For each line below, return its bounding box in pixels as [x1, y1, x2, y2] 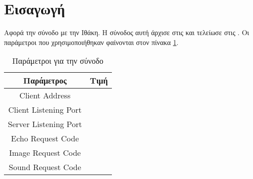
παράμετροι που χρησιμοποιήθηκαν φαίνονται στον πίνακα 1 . [4, 37, 179, 47]
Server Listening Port [8, 118, 82, 130]
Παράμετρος [23, 75, 67, 87]
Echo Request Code [11, 133, 79, 144]
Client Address [19, 89, 71, 101]
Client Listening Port [8, 104, 82, 116]
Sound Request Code [8, 161, 81, 173]
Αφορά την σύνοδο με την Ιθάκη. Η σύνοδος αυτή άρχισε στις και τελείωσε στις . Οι [4, 27, 250, 38]
